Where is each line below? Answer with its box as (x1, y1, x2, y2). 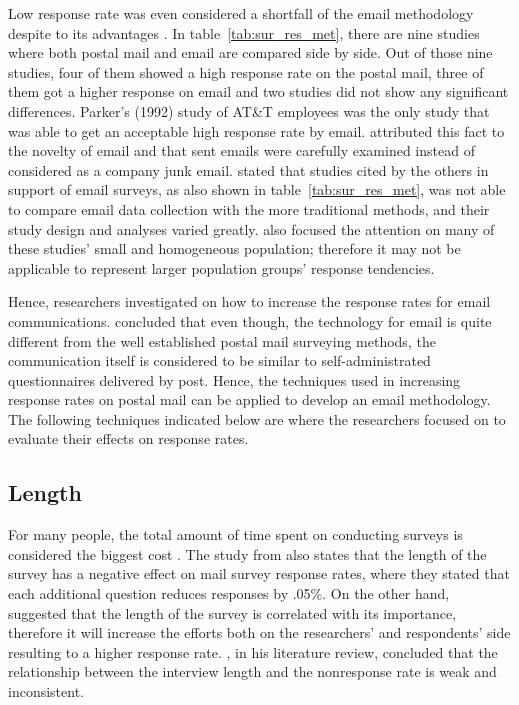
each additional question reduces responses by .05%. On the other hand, (8, 583, 450, 604)
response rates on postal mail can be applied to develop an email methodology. (8, 389, 491, 410)
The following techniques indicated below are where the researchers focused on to (8, 408, 506, 429)
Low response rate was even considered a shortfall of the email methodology (8, 3, 474, 23)
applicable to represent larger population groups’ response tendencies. (8, 257, 435, 278)
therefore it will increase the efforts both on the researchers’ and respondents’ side (8, 622, 511, 643)
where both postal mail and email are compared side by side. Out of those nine (8, 42, 493, 63)
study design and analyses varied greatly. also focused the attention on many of (8, 218, 495, 239)
